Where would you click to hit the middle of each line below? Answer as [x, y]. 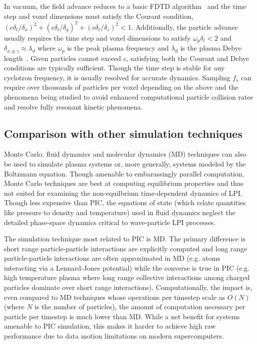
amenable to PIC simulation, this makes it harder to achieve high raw [110, 326]
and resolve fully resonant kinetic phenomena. [74, 106]
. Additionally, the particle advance [185, 27]
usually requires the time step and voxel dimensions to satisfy [98, 37]
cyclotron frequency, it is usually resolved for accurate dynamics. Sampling [117, 77]
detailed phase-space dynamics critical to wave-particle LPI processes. [110, 222]
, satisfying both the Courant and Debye [188, 58]
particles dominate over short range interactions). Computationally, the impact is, [128, 287]
